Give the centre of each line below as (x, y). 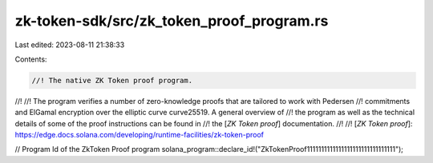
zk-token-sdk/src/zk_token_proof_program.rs (172, 21)
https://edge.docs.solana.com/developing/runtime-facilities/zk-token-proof (140, 135)
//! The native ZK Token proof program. (112, 80)
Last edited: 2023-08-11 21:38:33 (70, 45)
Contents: (31, 59)
